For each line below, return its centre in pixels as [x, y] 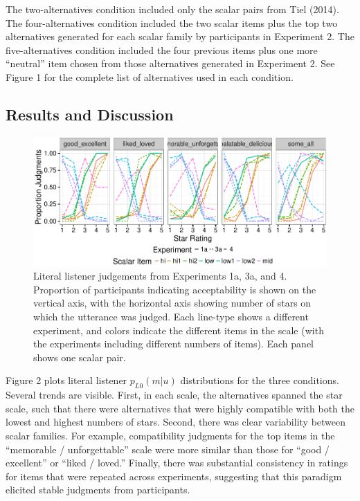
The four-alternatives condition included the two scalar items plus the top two [172, 22]
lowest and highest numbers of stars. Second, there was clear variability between [176, 422]
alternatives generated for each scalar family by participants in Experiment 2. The [180, 36]
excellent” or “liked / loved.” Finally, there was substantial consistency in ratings [177, 463]
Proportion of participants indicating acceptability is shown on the [175, 289]
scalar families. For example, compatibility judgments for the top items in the [170, 435]
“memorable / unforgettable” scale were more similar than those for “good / [168, 449]
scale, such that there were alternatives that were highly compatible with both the [180, 408]
